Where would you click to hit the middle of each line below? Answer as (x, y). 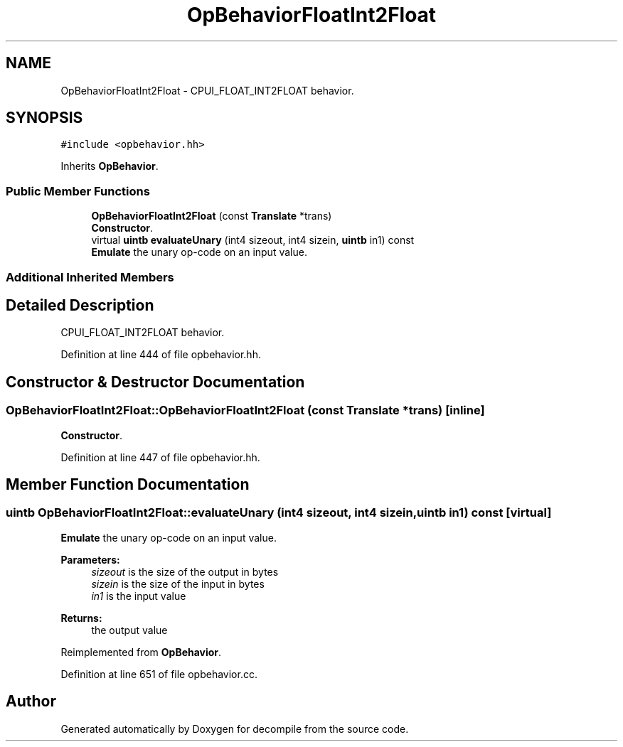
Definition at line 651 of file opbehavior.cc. (159, 674)
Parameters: (90, 559)
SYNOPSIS (44, 118)
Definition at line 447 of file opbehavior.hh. (160, 457)
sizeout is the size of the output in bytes (185, 571)
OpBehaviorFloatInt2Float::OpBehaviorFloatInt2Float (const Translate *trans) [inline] (245, 410)
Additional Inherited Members (90, 277)
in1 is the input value (139, 596)
